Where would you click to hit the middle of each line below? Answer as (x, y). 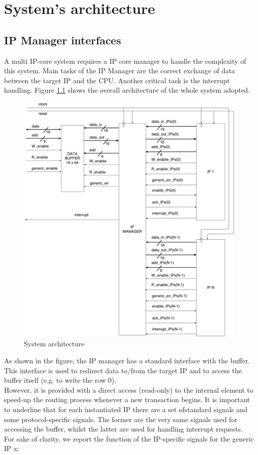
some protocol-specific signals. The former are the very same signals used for (121, 419)
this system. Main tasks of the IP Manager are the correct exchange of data (120, 71)
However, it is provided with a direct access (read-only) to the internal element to (129, 389)
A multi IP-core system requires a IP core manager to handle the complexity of (125, 61)
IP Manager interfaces (63, 40)
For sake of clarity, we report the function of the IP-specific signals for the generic (129, 438)
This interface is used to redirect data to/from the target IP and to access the (123, 370)
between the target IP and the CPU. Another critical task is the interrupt (117, 80)
